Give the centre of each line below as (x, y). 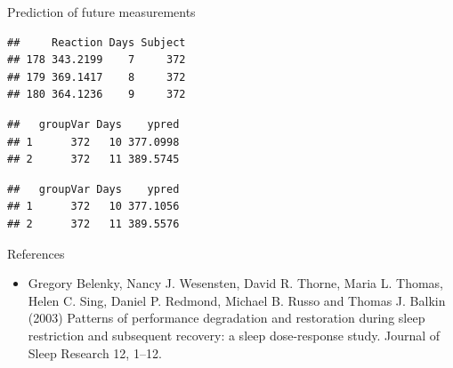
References (36, 253)
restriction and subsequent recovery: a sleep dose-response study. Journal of (234, 335)
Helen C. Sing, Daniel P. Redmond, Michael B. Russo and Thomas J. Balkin (237, 300)
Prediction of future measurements (101, 12)
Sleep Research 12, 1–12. (95, 352)
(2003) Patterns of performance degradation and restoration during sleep (226, 318)
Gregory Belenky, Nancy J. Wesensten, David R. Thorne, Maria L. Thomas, (235, 283)
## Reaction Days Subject (97, 42)
